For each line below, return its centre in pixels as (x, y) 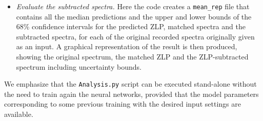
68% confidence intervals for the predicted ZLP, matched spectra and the (131, 26)
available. (19, 114)
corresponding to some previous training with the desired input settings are (123, 104)
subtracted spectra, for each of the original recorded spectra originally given (135, 36)
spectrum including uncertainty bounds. (79, 66)
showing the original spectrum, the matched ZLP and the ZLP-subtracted (132, 57)
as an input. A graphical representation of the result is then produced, (127, 46)
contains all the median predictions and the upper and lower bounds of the (134, 16)
